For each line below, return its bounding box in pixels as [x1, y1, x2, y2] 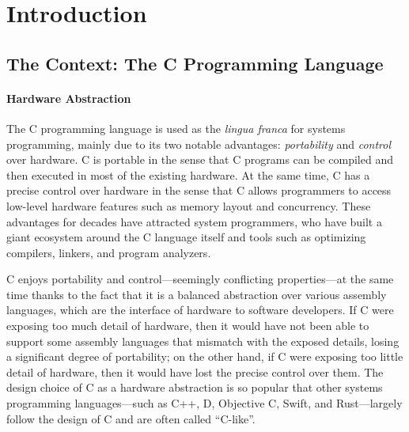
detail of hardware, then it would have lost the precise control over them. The [6, 363, 384, 380]
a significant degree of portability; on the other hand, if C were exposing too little [6, 348, 403, 365]
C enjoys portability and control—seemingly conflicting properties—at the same [6, 271, 394, 287]
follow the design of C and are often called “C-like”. [6, 410, 256, 426]
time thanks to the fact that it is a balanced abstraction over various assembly [6, 286, 387, 302]
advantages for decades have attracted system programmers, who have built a [6, 213, 382, 229]
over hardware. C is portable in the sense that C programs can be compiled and [6, 151, 393, 168]
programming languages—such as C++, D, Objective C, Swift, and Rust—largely [6, 395, 403, 411]
